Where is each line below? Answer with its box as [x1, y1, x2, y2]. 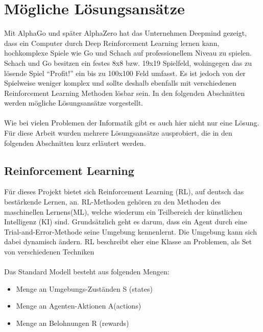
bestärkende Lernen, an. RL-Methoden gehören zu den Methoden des [4, 196, 221, 207]
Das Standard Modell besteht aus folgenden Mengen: [4, 266, 170, 277]
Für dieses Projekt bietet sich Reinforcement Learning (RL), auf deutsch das [4, 186, 244, 197]
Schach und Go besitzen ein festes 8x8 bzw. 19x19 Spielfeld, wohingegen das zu [4, 57, 252, 68]
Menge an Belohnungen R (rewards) [16, 317, 129, 328]
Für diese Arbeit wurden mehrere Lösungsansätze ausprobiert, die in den [4, 127, 232, 138]
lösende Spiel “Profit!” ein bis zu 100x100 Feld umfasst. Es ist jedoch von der [4, 67, 246, 78]
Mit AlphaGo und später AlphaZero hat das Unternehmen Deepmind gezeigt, [4, 28, 247, 38]
